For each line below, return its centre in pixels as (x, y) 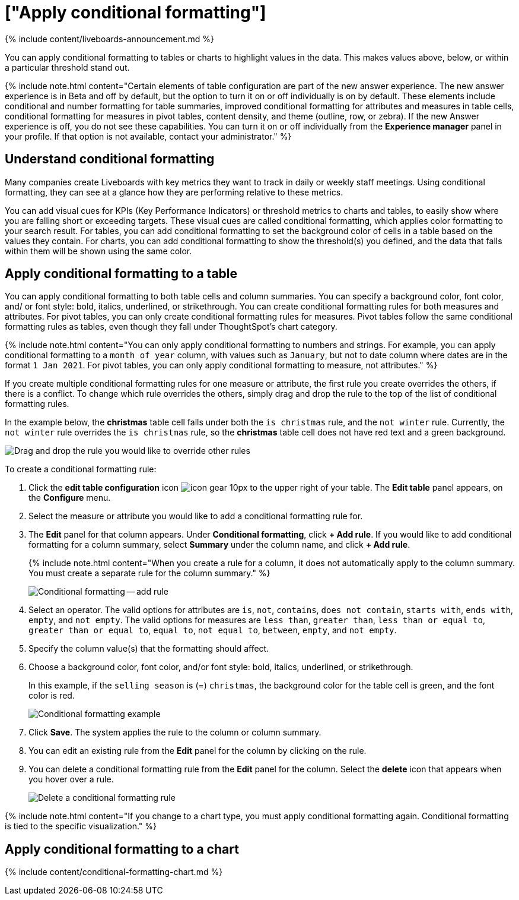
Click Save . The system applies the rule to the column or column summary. (175, 732)
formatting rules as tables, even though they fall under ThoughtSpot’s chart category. (171, 327)
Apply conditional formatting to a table (121, 274)
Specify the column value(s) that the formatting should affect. (149, 649)
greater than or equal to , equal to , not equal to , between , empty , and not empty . (213, 630)
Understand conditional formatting (110, 159)
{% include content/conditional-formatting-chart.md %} (114, 872)
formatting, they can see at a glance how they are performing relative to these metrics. (174, 192)
